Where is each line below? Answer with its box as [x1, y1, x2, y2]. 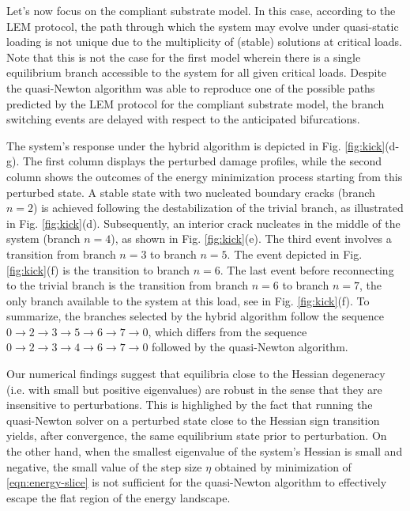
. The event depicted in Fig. [227, 245, 363, 262]
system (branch [6, 230, 81, 247]
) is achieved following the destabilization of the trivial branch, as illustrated [33, 199, 404, 216]
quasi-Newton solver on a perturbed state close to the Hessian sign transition [6, 411, 380, 428]
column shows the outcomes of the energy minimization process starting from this [6, 168, 403, 184]
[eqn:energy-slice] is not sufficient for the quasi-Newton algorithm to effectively [6, 474, 387, 490]
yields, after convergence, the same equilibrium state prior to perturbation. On [6, 427, 387, 444]
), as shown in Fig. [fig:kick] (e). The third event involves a [111, 230, 392, 247]
